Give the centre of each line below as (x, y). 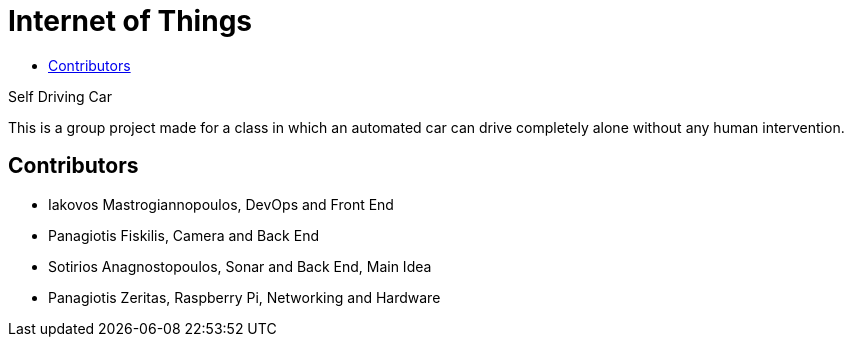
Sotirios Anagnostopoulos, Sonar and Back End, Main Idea (240, 266)
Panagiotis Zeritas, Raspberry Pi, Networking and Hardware (244, 297)
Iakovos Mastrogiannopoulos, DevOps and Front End (221, 204)
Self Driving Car (60, 96)
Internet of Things (130, 21)
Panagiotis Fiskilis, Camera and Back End (183, 235)
